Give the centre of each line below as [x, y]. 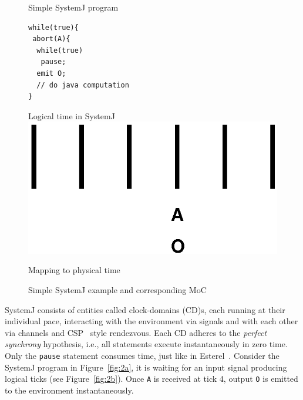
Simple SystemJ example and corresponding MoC [117, 289]
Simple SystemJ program [73, 7]
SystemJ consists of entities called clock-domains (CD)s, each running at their [145, 309]
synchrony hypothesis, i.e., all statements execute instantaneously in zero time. [146, 344]
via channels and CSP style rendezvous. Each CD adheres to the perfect [136, 332]
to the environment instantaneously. [69, 390]
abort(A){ [51, 39]
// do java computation [83, 85]
